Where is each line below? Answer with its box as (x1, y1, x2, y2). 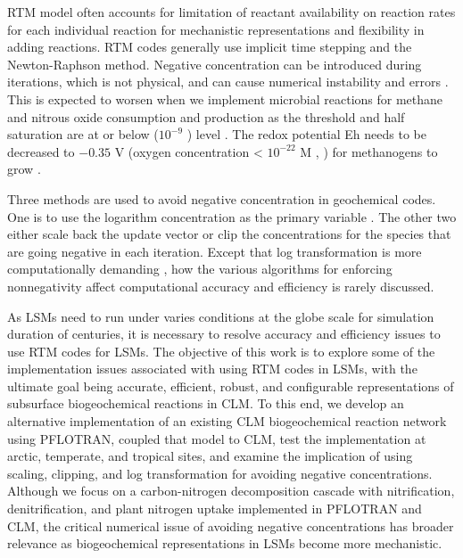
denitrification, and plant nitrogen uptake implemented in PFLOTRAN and (7, 499, 422, 518)
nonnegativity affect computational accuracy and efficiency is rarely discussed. (7, 276, 434, 295)
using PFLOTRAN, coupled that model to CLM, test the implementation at (7, 429, 426, 447)
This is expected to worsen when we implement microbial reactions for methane (7, 89, 443, 108)
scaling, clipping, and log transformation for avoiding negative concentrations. (7, 464, 433, 482)
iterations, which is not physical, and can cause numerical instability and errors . (7, 72, 449, 91)
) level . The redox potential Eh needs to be (186, 125, 426, 144)
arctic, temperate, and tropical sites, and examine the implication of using (7, 447, 413, 465)
